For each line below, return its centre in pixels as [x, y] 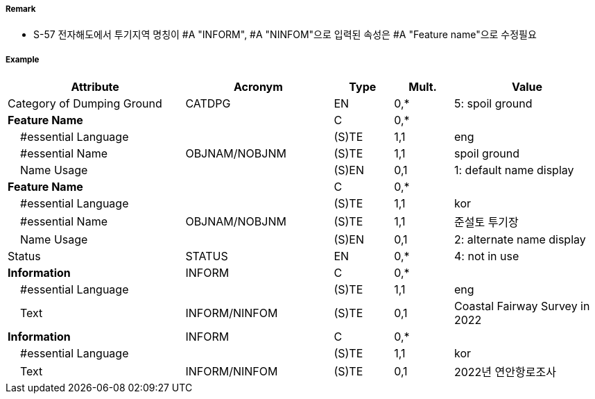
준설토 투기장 [486, 222]
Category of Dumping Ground [85, 104]
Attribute [95, 87]
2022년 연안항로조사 [505, 372]
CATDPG [208, 104]
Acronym [258, 87]
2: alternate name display [520, 240]
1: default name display [514, 170]
